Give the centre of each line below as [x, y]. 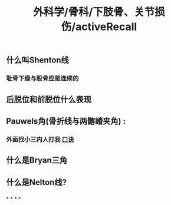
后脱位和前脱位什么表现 [49, 99]
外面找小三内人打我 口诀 [40, 139]
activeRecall [106, 27]
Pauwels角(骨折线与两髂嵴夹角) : [66, 121]
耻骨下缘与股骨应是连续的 [42, 78]
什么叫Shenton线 [37, 60]
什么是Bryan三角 [37, 161]
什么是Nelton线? [36, 182]
